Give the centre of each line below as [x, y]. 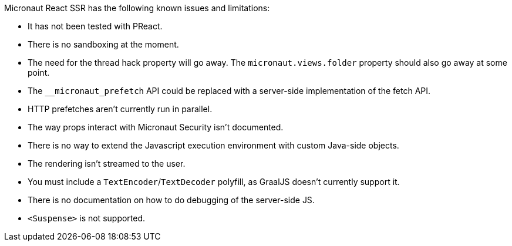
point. [39, 73]
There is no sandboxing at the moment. [103, 44]
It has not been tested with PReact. [95, 26]
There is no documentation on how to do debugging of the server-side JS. [171, 200]
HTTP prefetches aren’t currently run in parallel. [120, 109]
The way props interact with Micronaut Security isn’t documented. [156, 127]
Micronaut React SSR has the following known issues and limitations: [137, 8]
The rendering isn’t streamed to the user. [107, 164]
